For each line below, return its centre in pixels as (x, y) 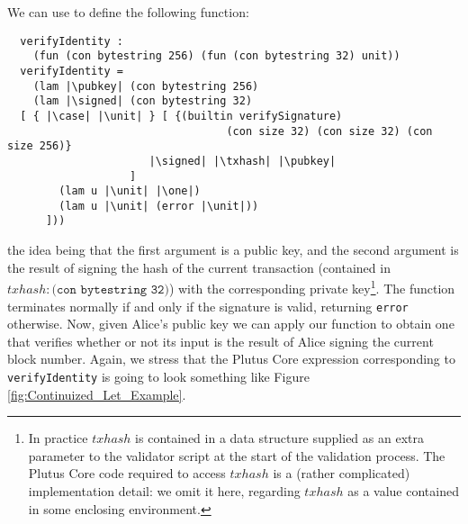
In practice (58, 438)
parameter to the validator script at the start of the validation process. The (237, 455)
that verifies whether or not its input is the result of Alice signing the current (220, 341)
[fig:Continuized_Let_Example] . (97, 394)
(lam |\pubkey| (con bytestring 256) (146, 86)
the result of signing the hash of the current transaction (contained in (199, 267)
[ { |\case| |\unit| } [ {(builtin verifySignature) (181, 116)
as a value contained (403, 491)
